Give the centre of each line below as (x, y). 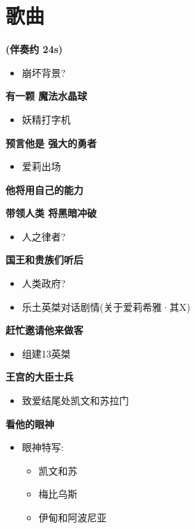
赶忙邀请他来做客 (44, 330)
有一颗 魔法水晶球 (46, 96)
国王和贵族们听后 (44, 260)
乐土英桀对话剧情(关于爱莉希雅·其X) (106, 306)
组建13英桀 (46, 353)
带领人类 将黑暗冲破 (51, 213)
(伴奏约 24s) (34, 49)
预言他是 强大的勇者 (51, 143)
